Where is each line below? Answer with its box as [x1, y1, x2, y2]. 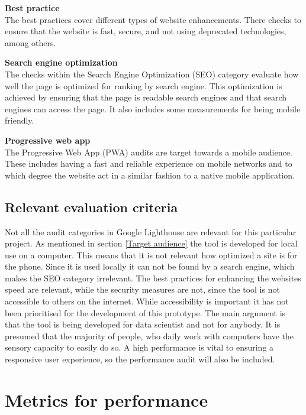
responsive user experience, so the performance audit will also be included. [5, 353, 275, 365]
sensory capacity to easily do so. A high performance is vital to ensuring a [5, 341, 274, 354]
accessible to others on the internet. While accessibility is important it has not [5, 295, 289, 307]
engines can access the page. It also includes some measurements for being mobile [5, 102, 301, 115]
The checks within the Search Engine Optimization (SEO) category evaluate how [5, 67, 299, 80]
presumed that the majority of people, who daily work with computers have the [5, 329, 294, 342]
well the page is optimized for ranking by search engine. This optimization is [5, 79, 282, 92]
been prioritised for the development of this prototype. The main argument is [5, 306, 286, 319]
